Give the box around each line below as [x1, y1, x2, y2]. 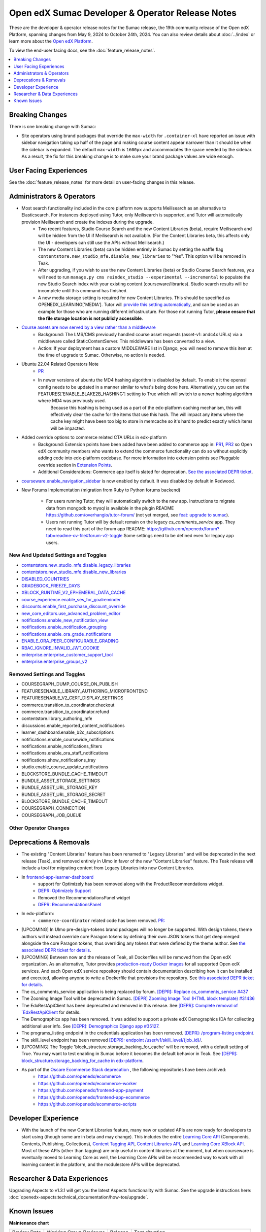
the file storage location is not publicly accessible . [38, 315, 143, 321]
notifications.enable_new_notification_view [21, 617, 108, 623]
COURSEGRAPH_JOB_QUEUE [21, 812, 82, 818]
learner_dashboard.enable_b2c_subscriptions [21, 729, 114, 735]
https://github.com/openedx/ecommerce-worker [38, 1080, 137, 1086]
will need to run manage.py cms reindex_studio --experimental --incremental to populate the [38, 274, 251, 280]
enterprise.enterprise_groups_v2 [21, 658, 88, 665]
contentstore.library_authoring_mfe [21, 716, 93, 721]
